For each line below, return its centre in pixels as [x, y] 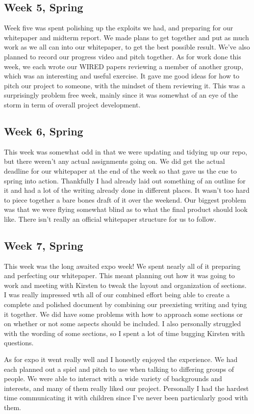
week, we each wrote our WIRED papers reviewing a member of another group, [124, 66]
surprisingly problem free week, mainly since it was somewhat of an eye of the [121, 95]
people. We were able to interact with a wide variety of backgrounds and [113, 378]
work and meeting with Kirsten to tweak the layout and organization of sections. [125, 285]
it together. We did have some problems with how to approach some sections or [123, 314]
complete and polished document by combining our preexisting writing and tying [126, 304]
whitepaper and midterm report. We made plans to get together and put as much [127, 37]
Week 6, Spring [44, 131]
